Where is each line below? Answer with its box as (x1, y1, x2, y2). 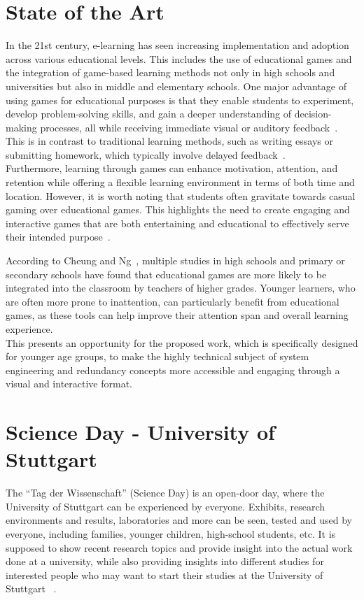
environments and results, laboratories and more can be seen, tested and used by (6, 513, 352, 527)
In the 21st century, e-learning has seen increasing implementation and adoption (6, 38, 349, 52)
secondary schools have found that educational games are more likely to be (6, 266, 327, 281)
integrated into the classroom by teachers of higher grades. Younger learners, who (6, 280, 356, 295)
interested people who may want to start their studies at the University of (6, 567, 323, 582)
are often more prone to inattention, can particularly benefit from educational (6, 294, 339, 308)
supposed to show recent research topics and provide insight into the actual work (6, 540, 353, 555)
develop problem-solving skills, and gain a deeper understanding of (6, 106, 292, 121)
